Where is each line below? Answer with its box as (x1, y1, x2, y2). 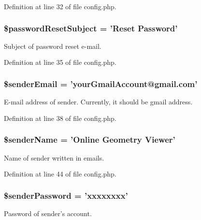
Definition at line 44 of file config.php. (4, 169, 116, 179)
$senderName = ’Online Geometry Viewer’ (4, 133, 175, 146)
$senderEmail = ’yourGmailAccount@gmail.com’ (4, 77, 198, 89)
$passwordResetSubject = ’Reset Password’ (4, 22, 178, 34)
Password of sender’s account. (4, 208, 92, 219)
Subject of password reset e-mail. (4, 41, 101, 51)
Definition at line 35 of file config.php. (4, 57, 116, 67)
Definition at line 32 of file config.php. (4, 1, 116, 11)
